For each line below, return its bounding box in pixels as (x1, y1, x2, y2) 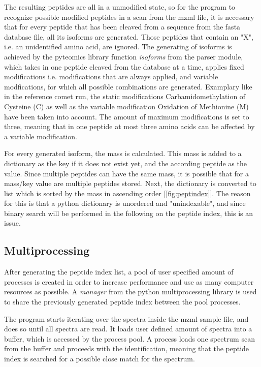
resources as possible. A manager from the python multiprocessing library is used (4, 286, 257, 297)
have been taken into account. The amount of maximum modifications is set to (4, 111, 249, 121)
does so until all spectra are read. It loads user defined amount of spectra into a (4, 323, 252, 334)
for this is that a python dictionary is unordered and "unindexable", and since (4, 198, 246, 208)
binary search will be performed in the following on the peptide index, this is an (4, 207, 253, 218)
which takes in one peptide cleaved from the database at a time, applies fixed (4, 61, 244, 72)
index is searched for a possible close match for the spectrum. (4, 353, 195, 364)
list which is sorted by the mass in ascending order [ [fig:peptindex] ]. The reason (4, 188, 251, 198)
